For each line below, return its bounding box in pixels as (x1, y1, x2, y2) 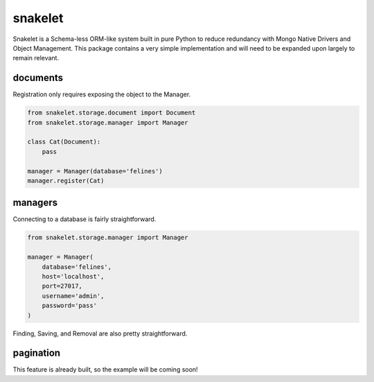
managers (12, 197, 58, 209)
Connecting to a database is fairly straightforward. (12, 215, 157, 223)
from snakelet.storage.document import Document (27, 109, 196, 117)
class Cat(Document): (27, 138, 101, 146)
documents (12, 72, 64, 84)
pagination (12, 347, 61, 359)
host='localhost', (42, 272, 105, 280)
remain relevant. (12, 54, 59, 62)
